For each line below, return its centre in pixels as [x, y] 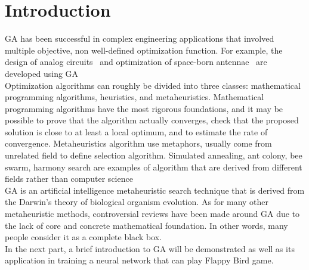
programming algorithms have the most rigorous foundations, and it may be [144, 108]
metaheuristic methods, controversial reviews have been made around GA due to [152, 214]
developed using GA [42, 73]
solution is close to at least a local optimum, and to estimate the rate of [136, 131]
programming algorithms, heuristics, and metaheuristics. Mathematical [135, 97]
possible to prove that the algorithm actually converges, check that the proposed [152, 120]
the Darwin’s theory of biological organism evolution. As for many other [137, 202]
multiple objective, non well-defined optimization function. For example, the [144, 50]
